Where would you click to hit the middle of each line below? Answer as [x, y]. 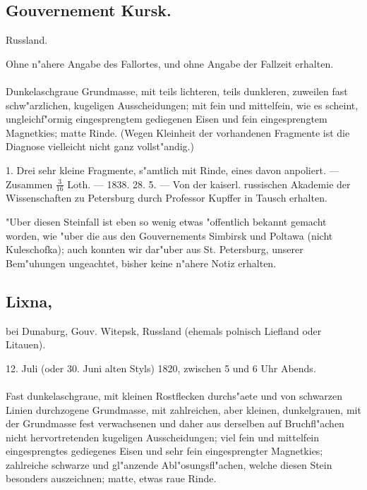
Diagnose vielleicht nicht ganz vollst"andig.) [100, 146]
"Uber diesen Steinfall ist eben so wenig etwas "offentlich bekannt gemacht [166, 221]
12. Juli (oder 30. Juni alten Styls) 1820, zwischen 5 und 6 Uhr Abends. [161, 368]
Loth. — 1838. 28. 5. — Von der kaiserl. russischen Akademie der [209, 184]
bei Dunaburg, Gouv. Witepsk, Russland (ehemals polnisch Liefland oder [164, 330]
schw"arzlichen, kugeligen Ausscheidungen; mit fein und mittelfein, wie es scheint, [182, 105]
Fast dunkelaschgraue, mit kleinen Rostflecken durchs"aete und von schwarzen [174, 395]
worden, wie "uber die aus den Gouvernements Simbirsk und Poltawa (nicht [169, 235]
